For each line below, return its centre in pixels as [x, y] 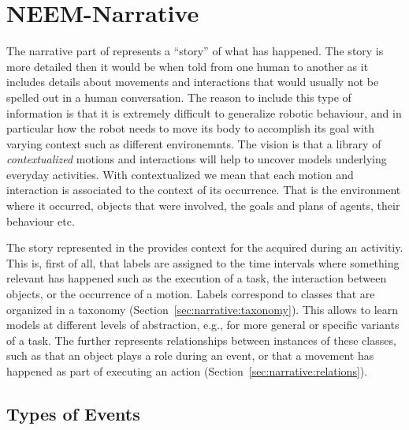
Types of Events [73, 413]
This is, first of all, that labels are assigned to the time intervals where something [203, 262]
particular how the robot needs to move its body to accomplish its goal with [191, 128]
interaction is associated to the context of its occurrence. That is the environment [204, 190]
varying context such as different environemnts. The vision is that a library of [194, 143]
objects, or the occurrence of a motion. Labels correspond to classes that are [191, 294]
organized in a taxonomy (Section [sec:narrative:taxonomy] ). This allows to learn [203, 309]
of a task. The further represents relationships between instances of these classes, [201, 340]
